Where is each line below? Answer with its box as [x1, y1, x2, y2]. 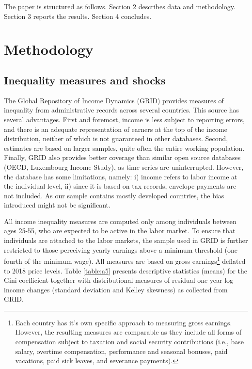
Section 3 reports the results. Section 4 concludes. [4, 11, 152, 21]
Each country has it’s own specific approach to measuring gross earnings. [15, 317, 232, 327]
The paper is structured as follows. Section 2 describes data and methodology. [4, 1, 236, 11]
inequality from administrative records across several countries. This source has [4, 105, 239, 115]
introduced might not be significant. [4, 200, 110, 210]
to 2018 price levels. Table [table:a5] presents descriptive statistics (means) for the [4, 265, 248, 275]
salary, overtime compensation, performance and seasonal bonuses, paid [15, 346, 228, 356]
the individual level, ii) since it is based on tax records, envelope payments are [4, 181, 236, 191]
